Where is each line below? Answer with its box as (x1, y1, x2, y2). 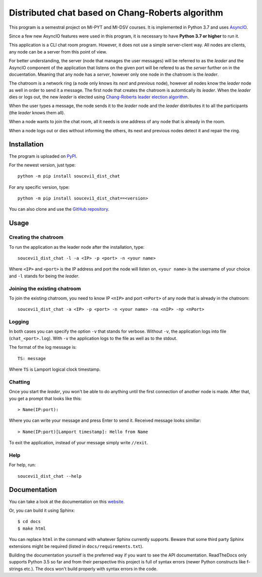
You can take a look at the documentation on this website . (9, 499, 125, 505)
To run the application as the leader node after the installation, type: (9, 244, 145, 250)
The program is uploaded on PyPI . (9, 153, 78, 159)
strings (9, 566, 23, 572)
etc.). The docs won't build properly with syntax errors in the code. (23, 566, 158, 572)
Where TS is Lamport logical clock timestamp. (9, 366, 101, 372)
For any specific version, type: (9, 184, 70, 190)
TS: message (17, 356, 46, 361)
